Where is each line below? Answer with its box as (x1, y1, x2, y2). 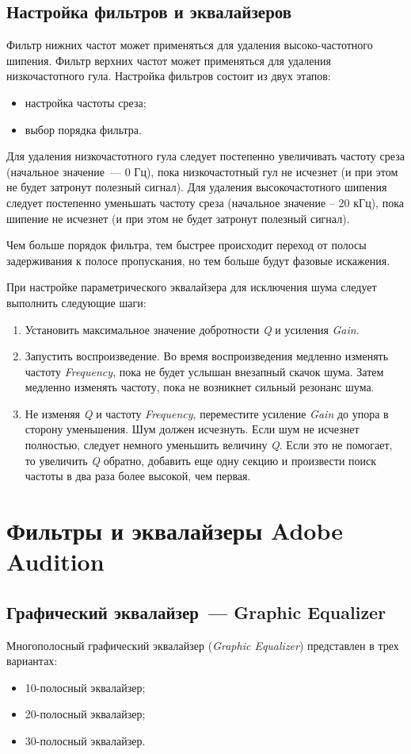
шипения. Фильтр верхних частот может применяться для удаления (6, 52, 331, 68)
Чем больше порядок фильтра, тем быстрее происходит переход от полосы (6, 237, 367, 253)
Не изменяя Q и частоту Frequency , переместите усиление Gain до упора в (25, 405, 389, 421)
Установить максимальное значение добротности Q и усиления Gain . (25, 321, 360, 337)
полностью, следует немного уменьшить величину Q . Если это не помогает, (25, 437, 393, 453)
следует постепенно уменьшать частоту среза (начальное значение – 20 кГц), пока (6, 194, 404, 210)
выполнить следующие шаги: (6, 294, 147, 310)
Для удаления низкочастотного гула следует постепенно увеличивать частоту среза (6, 148, 405, 164)
